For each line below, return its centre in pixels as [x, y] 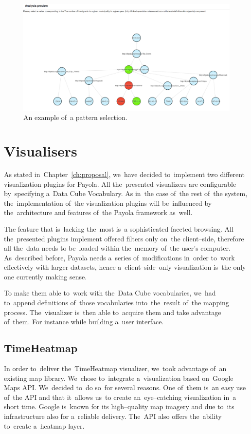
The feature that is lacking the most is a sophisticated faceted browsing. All [119, 228]
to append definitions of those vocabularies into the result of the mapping [117, 303]
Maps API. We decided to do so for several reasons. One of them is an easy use [125, 387]
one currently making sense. [45, 276]
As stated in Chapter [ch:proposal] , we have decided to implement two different [124, 174]
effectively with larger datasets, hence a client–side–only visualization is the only [125, 267]
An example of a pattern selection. [75, 117]
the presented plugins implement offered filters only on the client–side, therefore [124, 238]
